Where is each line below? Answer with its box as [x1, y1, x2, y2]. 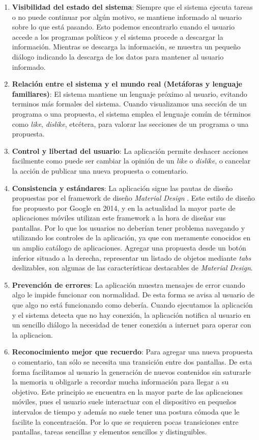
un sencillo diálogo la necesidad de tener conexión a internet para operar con [12, 319, 251, 330]
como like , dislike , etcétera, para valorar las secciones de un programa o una [12, 118, 249, 129]
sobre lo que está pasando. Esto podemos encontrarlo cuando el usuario [12, 21, 235, 32]
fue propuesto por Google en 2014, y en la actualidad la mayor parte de [12, 202, 236, 213]
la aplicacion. [12, 329, 53, 340]
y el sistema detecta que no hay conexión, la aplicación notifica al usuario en [12, 309, 251, 320]
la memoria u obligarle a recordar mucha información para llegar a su [12, 376, 229, 387]
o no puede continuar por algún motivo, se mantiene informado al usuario [12, 11, 242, 22]
